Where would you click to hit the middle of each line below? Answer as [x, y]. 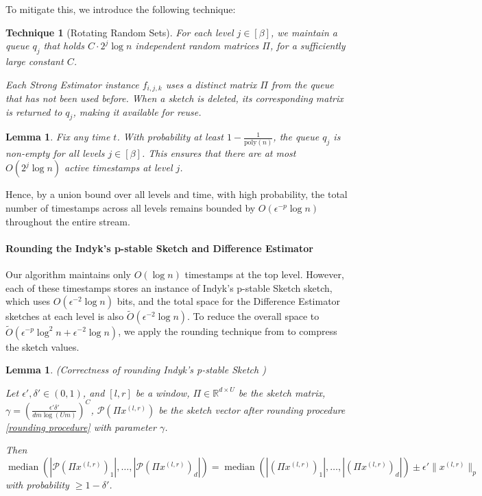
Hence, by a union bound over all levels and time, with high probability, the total [177, 194]
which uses [28, 301]
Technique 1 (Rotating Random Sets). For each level [120, 32]
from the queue [303, 84]
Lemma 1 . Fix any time [58, 137]
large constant [35, 61]
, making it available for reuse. [137, 111]
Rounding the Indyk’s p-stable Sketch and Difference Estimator [159, 248]
